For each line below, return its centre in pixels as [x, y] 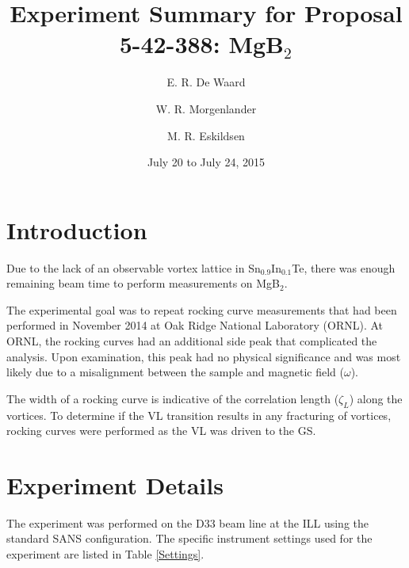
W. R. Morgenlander [206, 108]
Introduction [77, 229]
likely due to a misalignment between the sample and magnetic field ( [175, 372]
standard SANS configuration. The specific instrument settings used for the [189, 538]
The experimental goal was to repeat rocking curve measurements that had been [202, 309]
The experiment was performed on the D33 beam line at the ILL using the [187, 522]
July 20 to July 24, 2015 [206, 162]
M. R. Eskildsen [206, 135]
